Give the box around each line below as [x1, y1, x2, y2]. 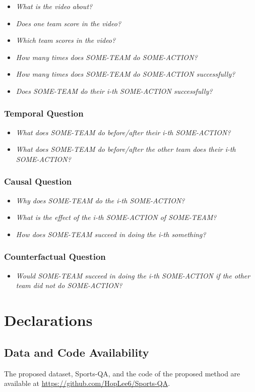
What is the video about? [16, 1, 93, 11]
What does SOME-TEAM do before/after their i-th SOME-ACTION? [16, 127, 231, 137]
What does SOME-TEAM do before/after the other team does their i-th [16, 144, 236, 154]
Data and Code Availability [4, 344, 149, 360]
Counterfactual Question [4, 250, 106, 263]
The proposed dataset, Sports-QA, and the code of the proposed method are [4, 368, 240, 378]
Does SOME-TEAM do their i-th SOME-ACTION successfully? [16, 85, 213, 96]
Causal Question [4, 175, 72, 188]
